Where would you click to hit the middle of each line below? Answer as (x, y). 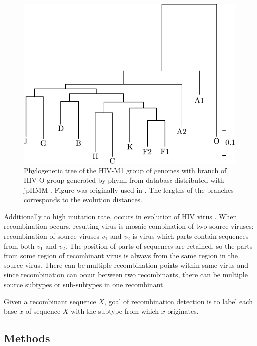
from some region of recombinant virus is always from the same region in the (121, 255)
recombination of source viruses (52, 235)
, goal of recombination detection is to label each (178, 301)
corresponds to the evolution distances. (83, 200)
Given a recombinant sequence (50, 301)
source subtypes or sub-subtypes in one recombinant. (85, 284)
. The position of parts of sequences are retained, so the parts (159, 245)
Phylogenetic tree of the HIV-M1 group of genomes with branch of (125, 170)
